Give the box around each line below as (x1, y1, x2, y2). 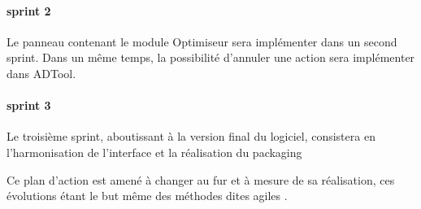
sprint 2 (7, 2, 51, 19)
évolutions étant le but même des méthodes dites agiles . (7, 187, 288, 204)
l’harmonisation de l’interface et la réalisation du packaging (7, 143, 302, 160)
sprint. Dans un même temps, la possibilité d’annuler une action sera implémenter (7, 49, 415, 66)
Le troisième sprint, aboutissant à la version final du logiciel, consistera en (7, 128, 375, 145)
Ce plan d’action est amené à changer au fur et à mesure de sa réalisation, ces (7, 171, 395, 188)
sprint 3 (7, 97, 51, 114)
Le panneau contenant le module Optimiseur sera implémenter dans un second (7, 33, 397, 50)
